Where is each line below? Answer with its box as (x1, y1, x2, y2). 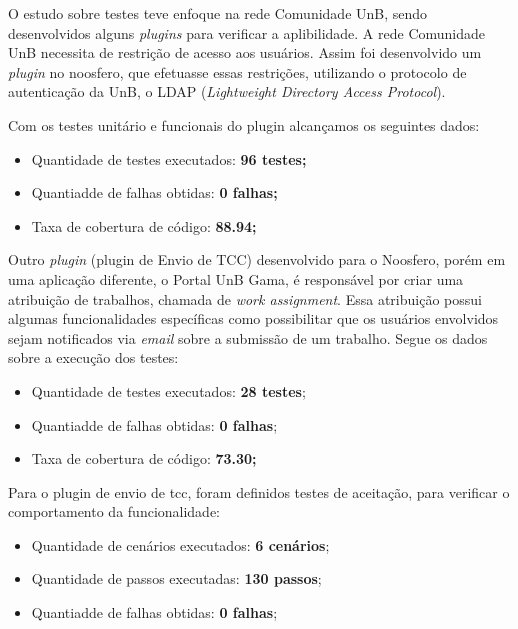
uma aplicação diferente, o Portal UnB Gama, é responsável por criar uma (8, 268, 464, 289)
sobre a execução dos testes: (8, 347, 179, 368)
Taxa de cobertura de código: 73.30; (31, 448, 257, 469)
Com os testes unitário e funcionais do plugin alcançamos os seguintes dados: (8, 114, 480, 135)
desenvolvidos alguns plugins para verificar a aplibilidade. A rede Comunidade (8, 22, 486, 43)
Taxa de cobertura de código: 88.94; (31, 215, 257, 236)
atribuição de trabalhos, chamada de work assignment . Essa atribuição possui (8, 288, 482, 309)
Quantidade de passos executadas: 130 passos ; (31, 568, 322, 589)
